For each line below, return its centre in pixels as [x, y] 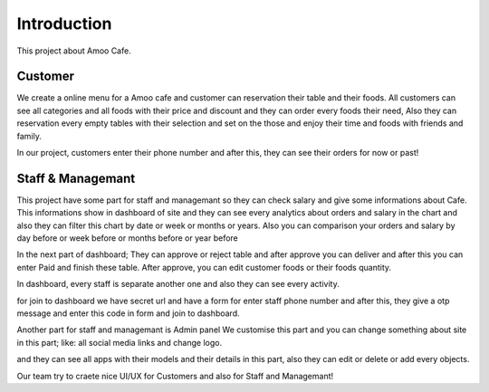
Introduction [64, 24]
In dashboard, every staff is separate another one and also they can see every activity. [178, 284]
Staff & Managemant [76, 178]
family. [29, 136]
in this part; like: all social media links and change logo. [119, 342]
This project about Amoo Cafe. [74, 51]
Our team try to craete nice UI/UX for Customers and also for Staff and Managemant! [175, 376]
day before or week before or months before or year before [128, 238]
